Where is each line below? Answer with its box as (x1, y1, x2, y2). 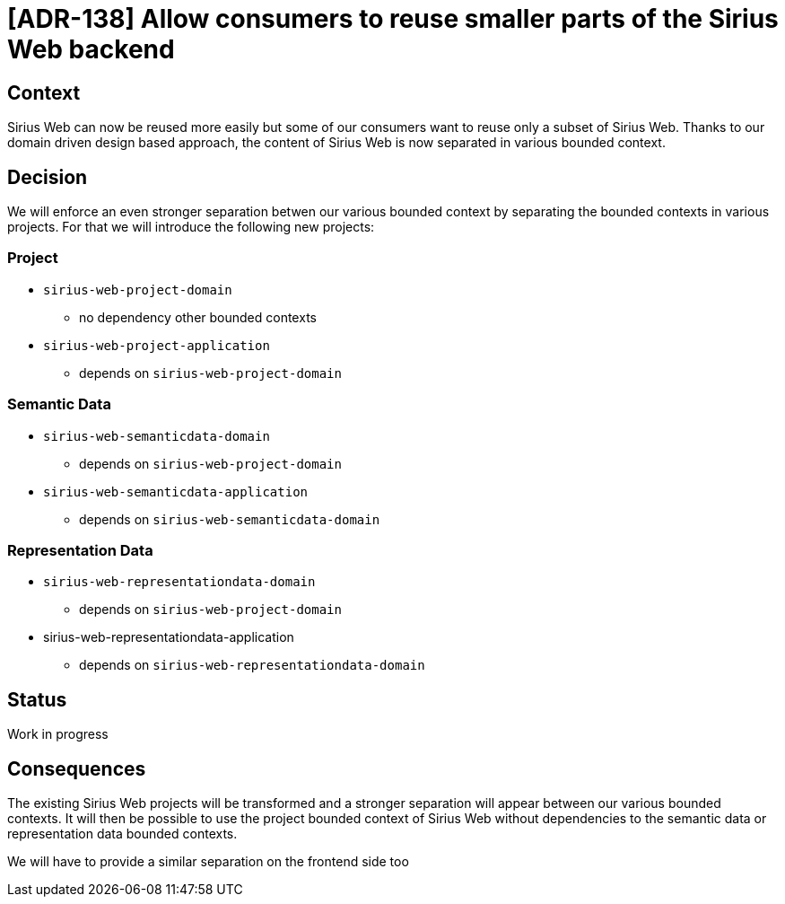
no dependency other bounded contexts (79, 309, 317, 325)
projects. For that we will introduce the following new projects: (7, 219, 375, 235)
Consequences (7, 757, 146, 780)
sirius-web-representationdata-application (43, 629, 294, 645)
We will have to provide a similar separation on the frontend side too (7, 853, 409, 869)
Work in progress (7, 726, 109, 742)
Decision (7, 165, 88, 189)
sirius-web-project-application (43, 338, 270, 353)
